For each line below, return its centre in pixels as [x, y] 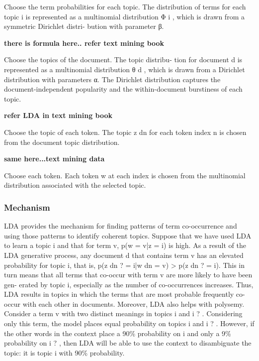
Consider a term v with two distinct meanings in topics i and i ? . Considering [123, 313]
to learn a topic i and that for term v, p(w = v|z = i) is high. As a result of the [125, 245]
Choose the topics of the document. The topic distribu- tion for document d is [123, 60]
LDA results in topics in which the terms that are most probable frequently [119, 294]
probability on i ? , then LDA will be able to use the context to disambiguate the [128, 343]
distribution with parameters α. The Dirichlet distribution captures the [112, 79]
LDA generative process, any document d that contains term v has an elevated [124, 255]
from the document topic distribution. [62, 142]
